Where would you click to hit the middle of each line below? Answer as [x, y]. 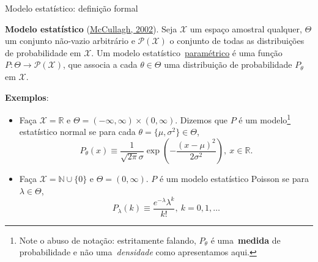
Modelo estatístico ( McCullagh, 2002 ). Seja [91, 28]
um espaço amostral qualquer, [246, 28]
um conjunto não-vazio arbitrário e [70, 41]
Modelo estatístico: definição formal [72, 8]
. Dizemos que [202, 119]
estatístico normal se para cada [77, 132]
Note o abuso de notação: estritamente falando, [108, 240]
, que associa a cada [100, 64]
